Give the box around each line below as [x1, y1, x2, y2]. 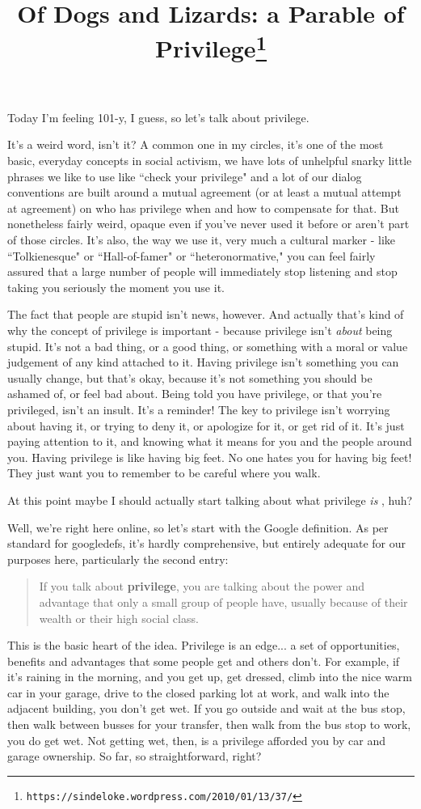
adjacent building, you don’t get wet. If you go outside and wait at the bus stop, [7, 700, 406, 717]
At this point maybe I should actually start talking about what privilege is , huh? [7, 491, 413, 508]
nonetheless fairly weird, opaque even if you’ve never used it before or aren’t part [7, 215, 410, 232]
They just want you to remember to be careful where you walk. [7, 464, 321, 481]
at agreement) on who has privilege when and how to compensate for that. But [7, 199, 400, 216]
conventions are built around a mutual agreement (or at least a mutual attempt [7, 184, 402, 201]
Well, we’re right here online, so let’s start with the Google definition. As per [7, 519, 389, 536]
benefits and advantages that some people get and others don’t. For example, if [7, 652, 400, 669]
